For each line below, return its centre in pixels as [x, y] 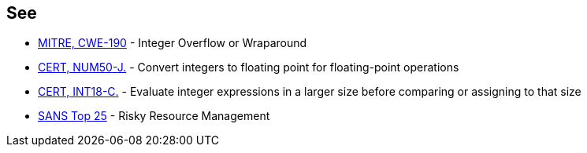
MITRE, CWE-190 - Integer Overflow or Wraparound [173, 43]
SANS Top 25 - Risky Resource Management [154, 116]
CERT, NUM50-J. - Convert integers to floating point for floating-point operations [249, 67]
